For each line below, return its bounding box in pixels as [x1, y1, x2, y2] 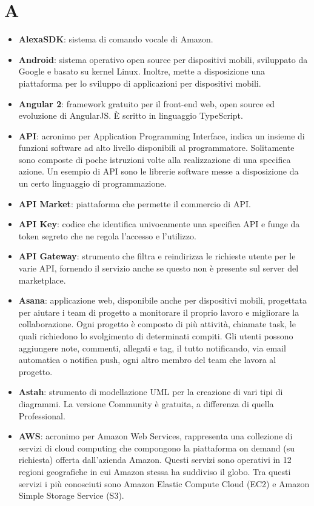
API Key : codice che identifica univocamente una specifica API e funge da [18, 218, 300, 230]
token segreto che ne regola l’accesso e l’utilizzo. [18, 229, 196, 242]
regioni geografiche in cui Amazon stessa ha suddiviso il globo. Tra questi [18, 465, 291, 478]
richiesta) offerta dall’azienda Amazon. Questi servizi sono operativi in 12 [18, 453, 292, 466]
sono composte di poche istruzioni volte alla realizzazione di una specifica [18, 153, 291, 165]
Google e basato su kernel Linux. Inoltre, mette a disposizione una [18, 65, 266, 78]
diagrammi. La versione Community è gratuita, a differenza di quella [18, 397, 274, 410]
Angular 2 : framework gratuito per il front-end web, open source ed [18, 97, 275, 110]
